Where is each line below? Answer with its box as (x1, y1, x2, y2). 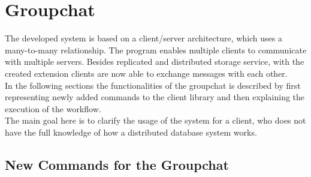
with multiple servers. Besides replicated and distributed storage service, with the (5, 55, 304, 68)
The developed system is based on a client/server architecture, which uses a (5, 32, 283, 44)
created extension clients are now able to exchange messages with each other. (5, 67, 288, 79)
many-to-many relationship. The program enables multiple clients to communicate (5, 43, 307, 56)
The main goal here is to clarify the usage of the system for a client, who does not (5, 114, 306, 127)
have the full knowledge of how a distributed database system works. (5, 125, 257, 138)
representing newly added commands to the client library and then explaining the (5, 91, 305, 103)
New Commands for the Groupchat (5, 155, 229, 173)
